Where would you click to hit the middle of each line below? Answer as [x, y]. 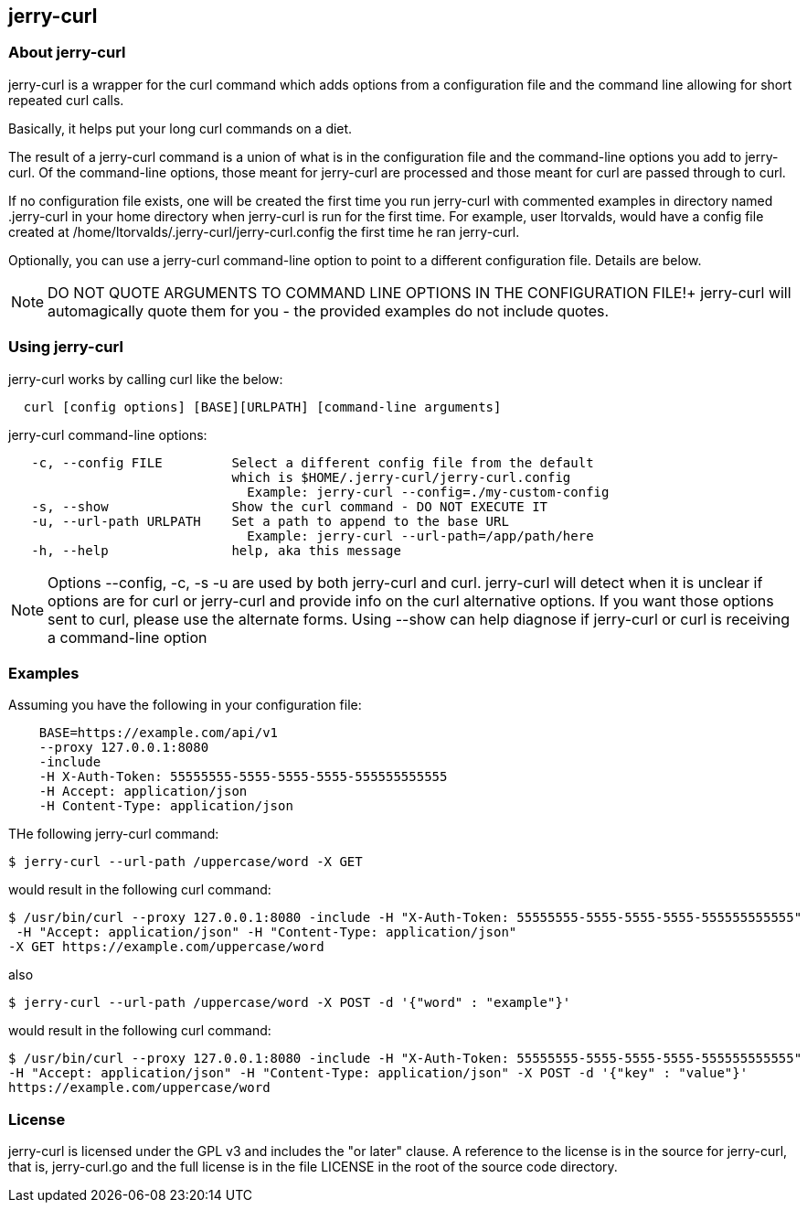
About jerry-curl [67, 53]
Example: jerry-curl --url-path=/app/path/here [420, 535]
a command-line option [127, 637]
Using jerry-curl [66, 347]
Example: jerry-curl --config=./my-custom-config [428, 492]
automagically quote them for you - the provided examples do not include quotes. [329, 311]
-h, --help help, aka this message [216, 550]
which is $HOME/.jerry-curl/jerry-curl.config [401, 477]
